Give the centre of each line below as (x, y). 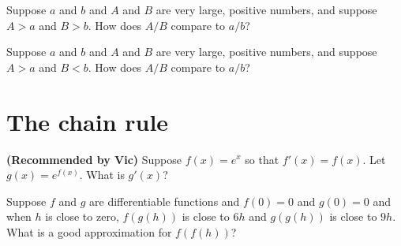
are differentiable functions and (165, 201)
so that (262, 159)
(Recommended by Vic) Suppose (94, 159)
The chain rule (88, 121)
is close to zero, (82, 216)
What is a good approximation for (89, 231)
